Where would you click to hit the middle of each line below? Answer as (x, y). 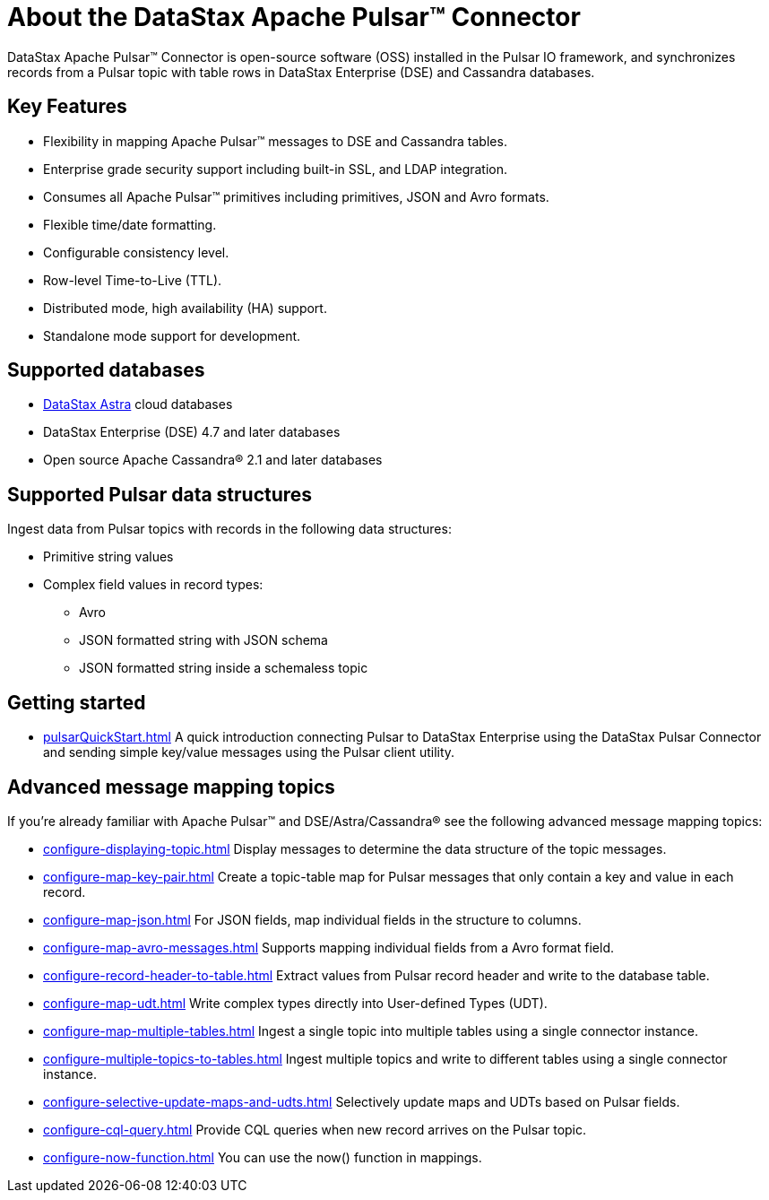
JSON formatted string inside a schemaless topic (224, 668)
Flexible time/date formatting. (130, 224)
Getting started (77, 702)
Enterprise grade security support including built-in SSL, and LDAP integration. (276, 169)
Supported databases (106, 370)
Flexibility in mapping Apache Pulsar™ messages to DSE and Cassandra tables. (275, 141)
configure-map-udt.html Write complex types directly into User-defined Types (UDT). (295, 1003)
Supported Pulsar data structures (160, 494)
